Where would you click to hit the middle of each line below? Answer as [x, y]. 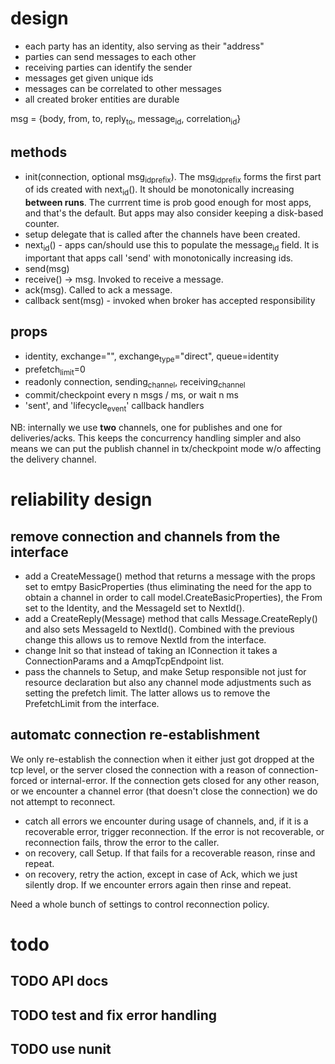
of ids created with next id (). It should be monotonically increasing [159, 190]
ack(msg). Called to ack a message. [98, 289]
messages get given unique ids [89, 78]
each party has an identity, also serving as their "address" [144, 46]
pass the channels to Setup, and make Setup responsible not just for [165, 671]
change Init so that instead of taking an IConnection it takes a [151, 650]
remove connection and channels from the [145, 536]
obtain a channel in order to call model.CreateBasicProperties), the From [173, 597]
